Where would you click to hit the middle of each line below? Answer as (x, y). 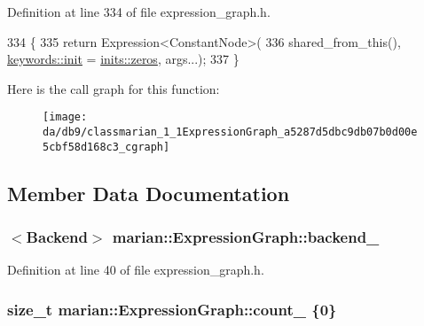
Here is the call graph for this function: (114, 88)
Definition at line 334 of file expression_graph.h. (139, 12)
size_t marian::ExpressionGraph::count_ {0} (172, 309)
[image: (65, 117)
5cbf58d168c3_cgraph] (106, 147)
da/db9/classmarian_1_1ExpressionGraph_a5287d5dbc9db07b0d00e (230, 132)
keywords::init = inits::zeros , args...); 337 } (123, 59)
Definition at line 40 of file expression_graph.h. (136, 270)
